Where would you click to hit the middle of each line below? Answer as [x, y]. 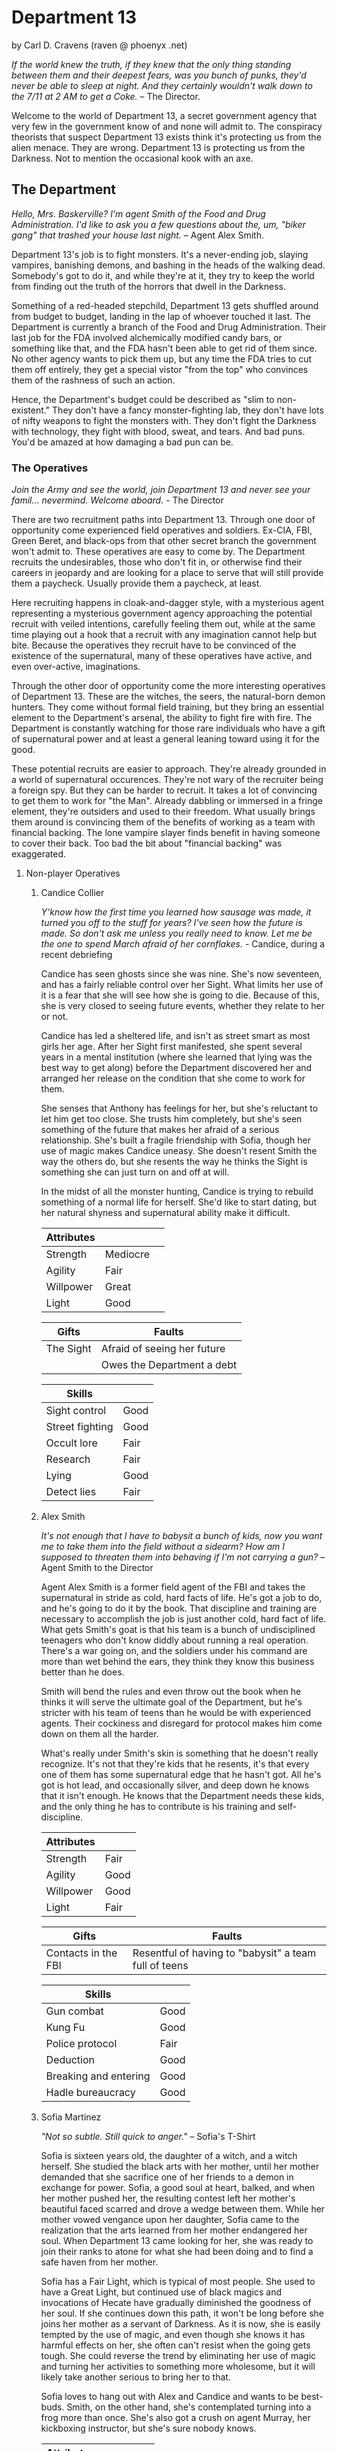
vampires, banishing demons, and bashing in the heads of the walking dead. [168, 265]
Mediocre [127, 1254]
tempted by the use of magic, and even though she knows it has [173, 2335]
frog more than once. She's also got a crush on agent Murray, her [175, 2418]
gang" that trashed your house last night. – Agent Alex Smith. [137, 235]
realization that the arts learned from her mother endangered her [174, 2230]
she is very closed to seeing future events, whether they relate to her [182, 1006]
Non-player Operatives [73, 873]
